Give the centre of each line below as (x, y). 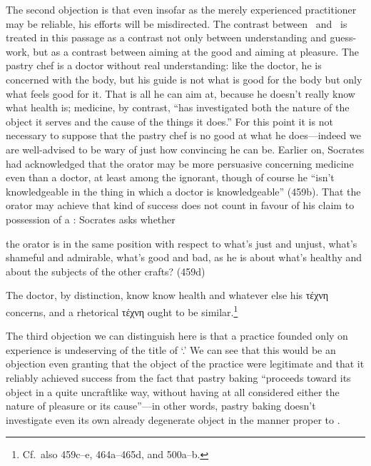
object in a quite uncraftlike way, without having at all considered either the (173, 391)
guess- (343, 37)
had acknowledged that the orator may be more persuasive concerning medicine (180, 163)
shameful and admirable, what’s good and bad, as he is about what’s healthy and (184, 257)
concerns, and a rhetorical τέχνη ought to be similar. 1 (122, 310)
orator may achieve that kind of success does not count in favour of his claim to (180, 205)
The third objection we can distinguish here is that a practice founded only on (177, 336)
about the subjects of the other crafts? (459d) (106, 271)
